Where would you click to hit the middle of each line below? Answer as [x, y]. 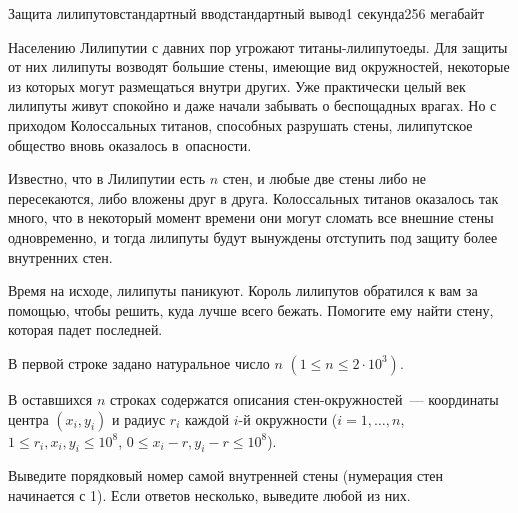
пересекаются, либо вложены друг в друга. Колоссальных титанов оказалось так [253, 197]
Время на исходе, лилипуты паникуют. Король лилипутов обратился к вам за [243, 290]
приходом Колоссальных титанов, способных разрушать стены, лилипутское [240, 124]
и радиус [138, 418]
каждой [207, 418]
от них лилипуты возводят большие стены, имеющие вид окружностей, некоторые [259, 66]
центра [28, 418]
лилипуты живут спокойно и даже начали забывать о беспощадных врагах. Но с [252, 105]
